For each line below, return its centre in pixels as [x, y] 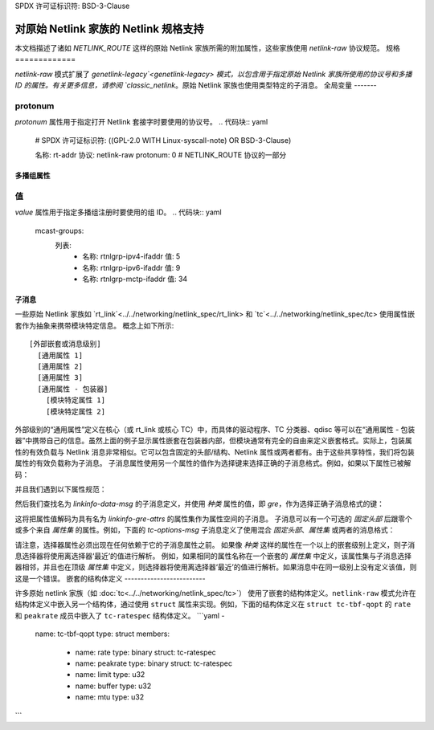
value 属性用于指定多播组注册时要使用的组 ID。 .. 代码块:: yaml [118, 212]
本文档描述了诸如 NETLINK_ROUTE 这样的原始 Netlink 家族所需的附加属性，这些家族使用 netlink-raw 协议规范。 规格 [208, 47]
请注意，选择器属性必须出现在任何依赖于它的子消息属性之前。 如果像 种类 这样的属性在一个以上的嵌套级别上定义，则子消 [215, 544]
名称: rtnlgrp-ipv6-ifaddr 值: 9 [131, 267]
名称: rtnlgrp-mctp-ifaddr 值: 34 [135, 279]
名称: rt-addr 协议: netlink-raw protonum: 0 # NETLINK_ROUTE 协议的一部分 [161, 155]
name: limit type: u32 [110, 675]
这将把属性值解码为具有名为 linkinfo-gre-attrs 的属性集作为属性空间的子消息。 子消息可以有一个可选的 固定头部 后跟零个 [214, 519]
